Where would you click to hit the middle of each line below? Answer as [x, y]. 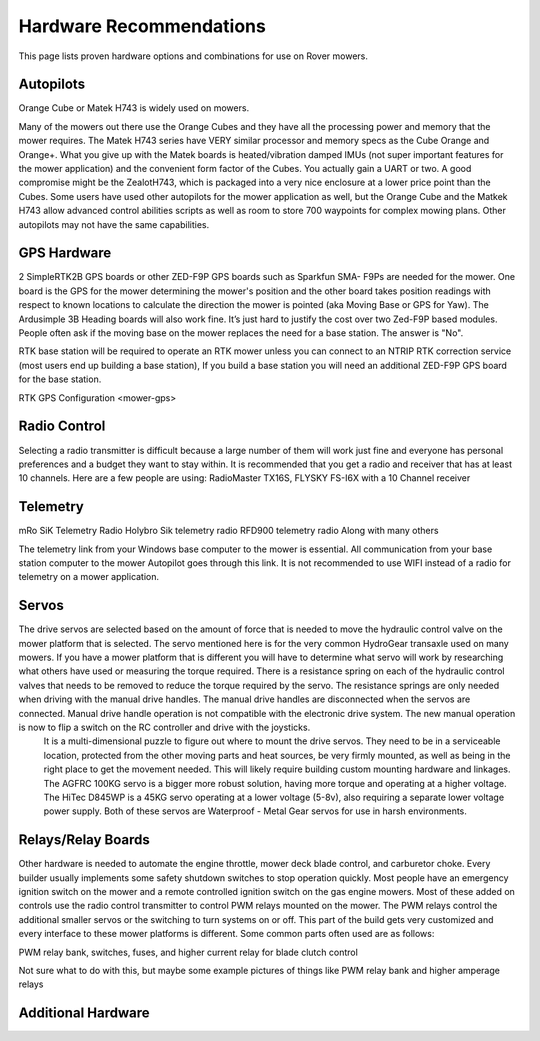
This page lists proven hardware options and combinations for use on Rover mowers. [193, 56]
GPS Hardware [65, 253]
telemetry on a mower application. [89, 577]
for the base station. [60, 379]
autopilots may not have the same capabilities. [114, 224]
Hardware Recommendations [142, 26]
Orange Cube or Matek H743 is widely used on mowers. [134, 108]
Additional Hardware [84, 1013]
